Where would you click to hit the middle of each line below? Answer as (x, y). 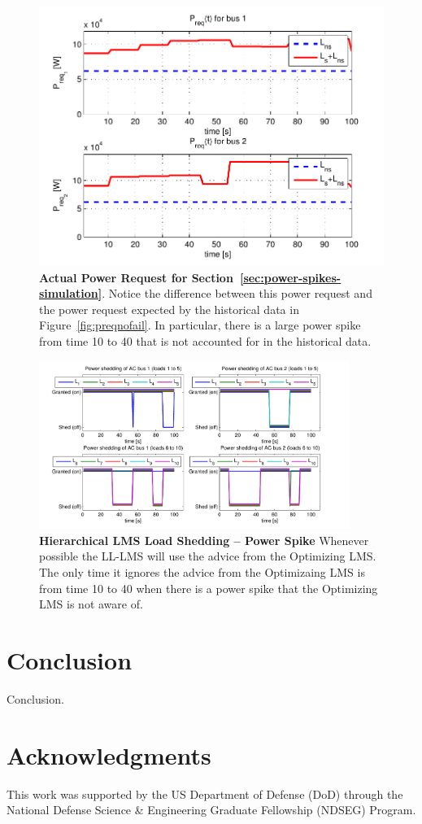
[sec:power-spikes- (290, 277)
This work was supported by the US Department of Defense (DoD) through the (205, 793)
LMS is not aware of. (91, 604)
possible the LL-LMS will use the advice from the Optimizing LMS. (208, 556)
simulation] (71, 293)
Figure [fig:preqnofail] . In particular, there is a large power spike (200, 325)
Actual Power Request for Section (136, 277)
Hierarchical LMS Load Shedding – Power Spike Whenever (204, 540)
